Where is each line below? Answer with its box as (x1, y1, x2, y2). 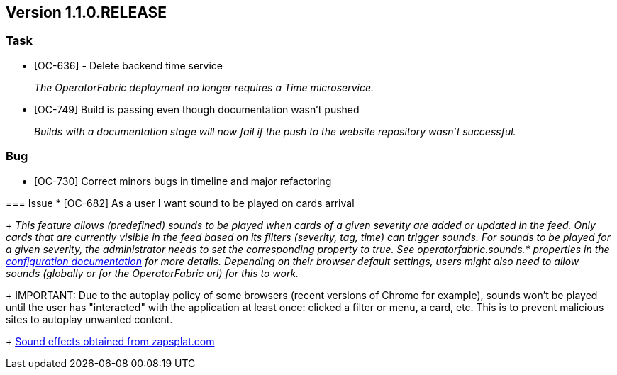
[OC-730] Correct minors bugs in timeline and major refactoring (34, 174, 332, 187)
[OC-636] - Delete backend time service (34, 59, 223, 72)
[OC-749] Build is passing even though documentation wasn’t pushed (34, 103, 360, 116)
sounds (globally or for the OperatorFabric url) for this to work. (6, 267, 299, 279)
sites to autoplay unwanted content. (6, 313, 173, 325)
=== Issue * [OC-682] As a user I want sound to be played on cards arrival (6, 196, 355, 209)
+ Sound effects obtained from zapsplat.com (6, 335, 215, 347)
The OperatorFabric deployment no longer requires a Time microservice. (34, 81, 374, 94)
